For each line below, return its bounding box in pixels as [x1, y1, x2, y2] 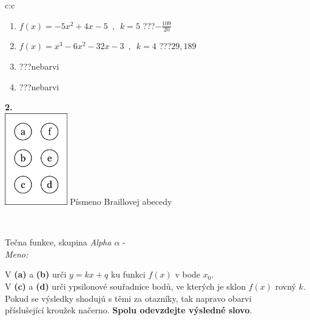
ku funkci [110, 268, 146, 281]
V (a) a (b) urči [5, 268, 67, 281]
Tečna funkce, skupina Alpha [5, 236, 112, 248]
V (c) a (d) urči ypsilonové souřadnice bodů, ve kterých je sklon [5, 279, 246, 292]
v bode [175, 268, 201, 281]
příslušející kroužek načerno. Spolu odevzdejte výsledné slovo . [5, 304, 252, 316]
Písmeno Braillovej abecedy [70, 195, 172, 207]
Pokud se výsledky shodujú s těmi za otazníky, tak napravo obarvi [5, 292, 252, 304]
